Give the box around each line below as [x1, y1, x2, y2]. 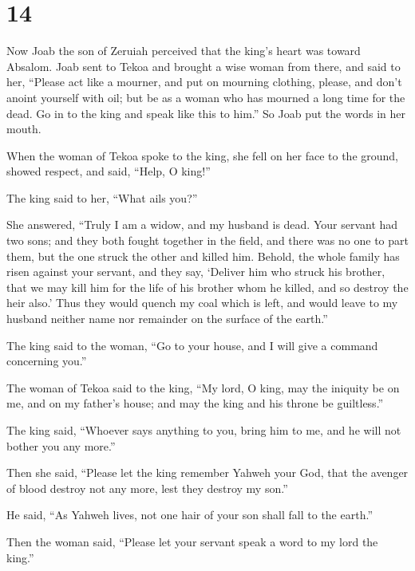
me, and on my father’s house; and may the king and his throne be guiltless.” [6, 395, 384, 412]
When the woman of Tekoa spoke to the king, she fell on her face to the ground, [6, 147, 398, 163]
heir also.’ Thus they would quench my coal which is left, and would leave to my [6, 294, 398, 311]
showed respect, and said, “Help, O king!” [6, 163, 211, 179]
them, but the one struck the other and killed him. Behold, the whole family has [6, 247, 400, 264]
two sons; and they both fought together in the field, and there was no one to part [6, 232, 409, 249]
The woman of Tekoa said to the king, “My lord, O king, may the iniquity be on [6, 379, 400, 396]
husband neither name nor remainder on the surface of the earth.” [6, 310, 328, 327]
